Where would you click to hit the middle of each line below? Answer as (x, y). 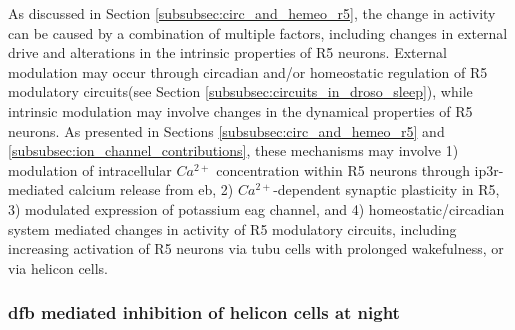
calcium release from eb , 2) (151, 189)
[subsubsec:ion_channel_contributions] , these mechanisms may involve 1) (233, 150)
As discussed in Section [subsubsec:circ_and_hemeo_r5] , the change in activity (252, 13)
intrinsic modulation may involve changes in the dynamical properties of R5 (240, 110)
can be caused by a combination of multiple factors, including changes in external (258, 32)
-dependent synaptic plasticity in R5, (386, 189)
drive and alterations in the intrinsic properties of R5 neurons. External (227, 52)
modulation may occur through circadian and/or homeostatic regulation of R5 (248, 71)
